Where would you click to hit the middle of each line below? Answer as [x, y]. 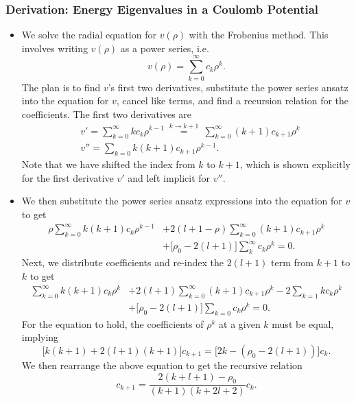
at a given [240, 323]
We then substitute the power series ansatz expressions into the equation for [182, 201]
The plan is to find [61, 87]
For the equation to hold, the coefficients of [112, 323]
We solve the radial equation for [89, 35]
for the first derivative [68, 177]
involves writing [55, 48]
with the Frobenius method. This [259, 35]
